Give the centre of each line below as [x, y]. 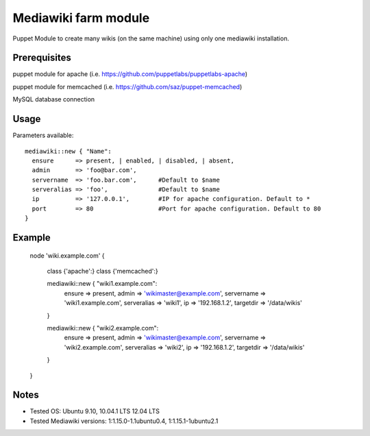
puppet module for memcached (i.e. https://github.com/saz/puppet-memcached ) [127, 86]
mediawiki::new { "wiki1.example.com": [102, 284]
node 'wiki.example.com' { [67, 255]
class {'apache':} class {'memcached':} [102, 271]
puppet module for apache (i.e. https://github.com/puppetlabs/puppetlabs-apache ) [130, 74]
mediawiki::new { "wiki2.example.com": [103, 328]
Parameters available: [43, 135]
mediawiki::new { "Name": [69, 151]
